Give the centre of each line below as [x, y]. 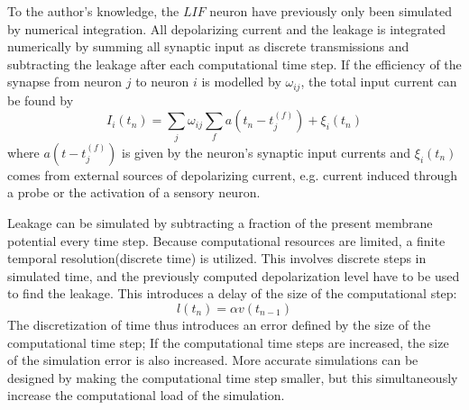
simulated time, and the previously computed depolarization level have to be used [234, 275]
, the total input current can [379, 82]
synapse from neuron [65, 82]
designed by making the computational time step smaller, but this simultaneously [233, 377]
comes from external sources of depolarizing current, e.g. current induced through [233, 174]
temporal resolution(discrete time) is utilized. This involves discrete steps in [217, 258]
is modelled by [241, 82]
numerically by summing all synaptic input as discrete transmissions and [208, 46]
